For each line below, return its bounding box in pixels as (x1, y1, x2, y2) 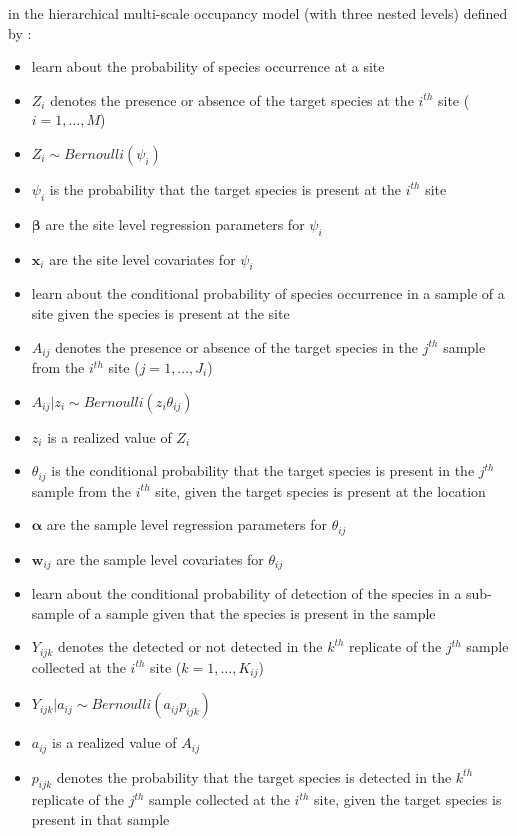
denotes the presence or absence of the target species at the (50, 89, 414, 110)
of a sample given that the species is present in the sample (78, 602, 436, 623)
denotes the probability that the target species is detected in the (56, 766, 452, 787)
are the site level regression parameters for (45, 213, 305, 234)
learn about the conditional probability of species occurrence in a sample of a (31, 283, 505, 304)
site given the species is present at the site (31, 302, 290, 323)
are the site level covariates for (49, 248, 236, 269)
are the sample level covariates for (56, 548, 264, 569)
